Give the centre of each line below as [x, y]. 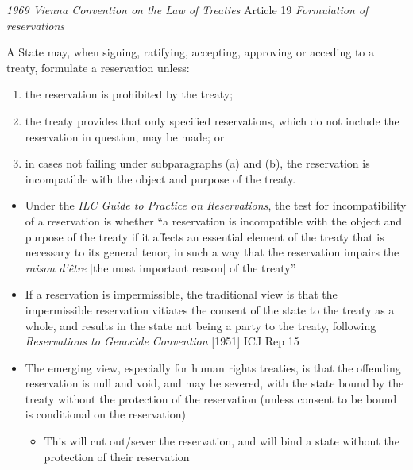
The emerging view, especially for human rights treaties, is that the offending [213, 367]
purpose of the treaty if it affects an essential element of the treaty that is [205, 236]
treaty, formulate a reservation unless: [98, 67]
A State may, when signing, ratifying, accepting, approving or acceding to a [191, 52]
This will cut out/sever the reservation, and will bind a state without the [222, 441]
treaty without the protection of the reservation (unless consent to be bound [211, 398]
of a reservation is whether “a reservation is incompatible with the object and [213, 220]
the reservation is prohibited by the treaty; [129, 94]
